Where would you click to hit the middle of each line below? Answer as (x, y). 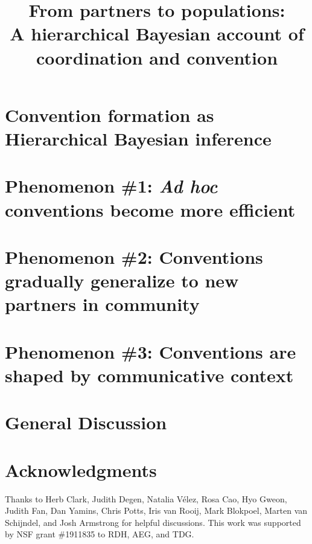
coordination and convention (157, 57)
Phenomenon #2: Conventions (134, 256)
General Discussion (86, 422)
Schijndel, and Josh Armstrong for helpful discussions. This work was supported (153, 522)
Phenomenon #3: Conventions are (151, 351)
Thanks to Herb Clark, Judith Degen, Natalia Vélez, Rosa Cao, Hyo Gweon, (146, 498)
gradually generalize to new (122, 280)
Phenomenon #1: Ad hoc (111, 186)
